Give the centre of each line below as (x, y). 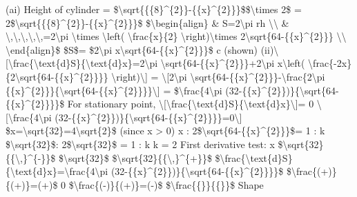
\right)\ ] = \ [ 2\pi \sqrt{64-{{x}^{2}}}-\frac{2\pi (218, 76)
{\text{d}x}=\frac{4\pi (57, 171)
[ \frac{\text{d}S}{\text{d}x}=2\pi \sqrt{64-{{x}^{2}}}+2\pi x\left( (155, 63)
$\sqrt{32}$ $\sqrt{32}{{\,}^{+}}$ (135, 157)
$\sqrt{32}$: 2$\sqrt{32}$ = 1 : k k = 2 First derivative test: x (140, 144)
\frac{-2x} (330, 63)
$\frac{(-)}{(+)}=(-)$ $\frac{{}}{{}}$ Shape (166, 184)
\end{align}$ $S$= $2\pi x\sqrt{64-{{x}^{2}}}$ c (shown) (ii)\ (142, 49)
